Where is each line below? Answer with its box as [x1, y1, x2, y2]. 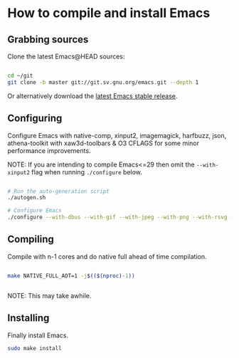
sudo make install [7, 344, 62, 352]
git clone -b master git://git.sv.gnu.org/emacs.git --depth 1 [7, 78, 199, 86]
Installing [7, 312, 50, 325]
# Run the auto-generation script [7, 187, 110, 195]
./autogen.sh [7, 194, 46, 201]
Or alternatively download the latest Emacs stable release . [7, 91, 178, 100]
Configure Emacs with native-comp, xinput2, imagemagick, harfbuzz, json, [7, 131, 227, 139]
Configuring [7, 112, 63, 125]
